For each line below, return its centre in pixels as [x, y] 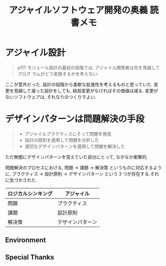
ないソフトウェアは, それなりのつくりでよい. [51, 97]
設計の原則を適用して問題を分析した [62, 140]
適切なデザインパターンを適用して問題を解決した [75, 146]
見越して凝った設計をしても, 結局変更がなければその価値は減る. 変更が [86, 90]
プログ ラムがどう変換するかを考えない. [58, 73]
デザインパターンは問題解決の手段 [75, 119]
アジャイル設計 [35, 53]
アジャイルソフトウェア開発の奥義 [78, 10]
